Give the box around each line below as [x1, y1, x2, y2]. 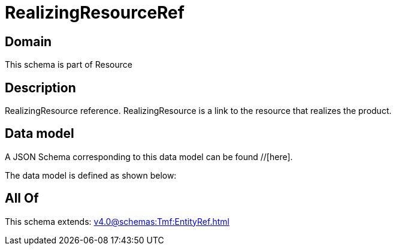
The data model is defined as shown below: [5, 170, 177, 180]
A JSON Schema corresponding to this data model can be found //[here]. [5, 151, 293, 162]
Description [5, 80, 76, 95]
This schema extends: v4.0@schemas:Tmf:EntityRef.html [5, 216, 229, 227]
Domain [5, 34, 52, 49]
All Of [5, 191, 39, 206]
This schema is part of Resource [5, 59, 132, 70]
